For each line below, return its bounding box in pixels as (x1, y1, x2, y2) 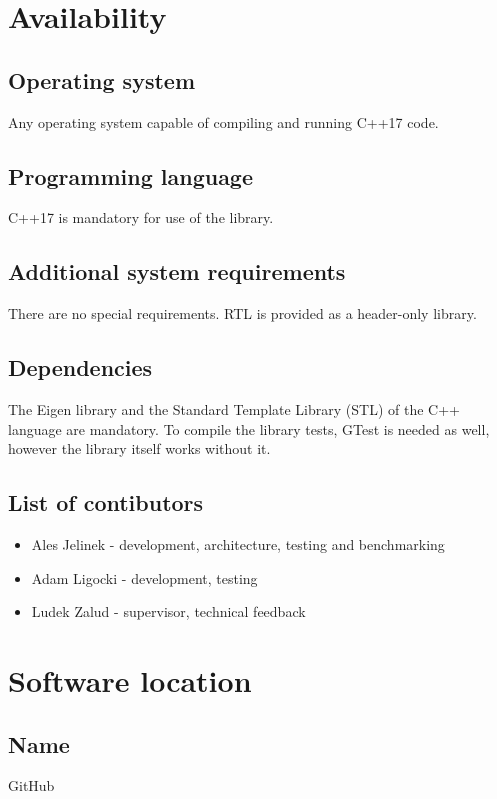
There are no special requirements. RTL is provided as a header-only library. (8, 303, 477, 324)
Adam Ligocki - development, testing (31, 567, 258, 588)
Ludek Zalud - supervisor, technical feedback (31, 601, 306, 622)
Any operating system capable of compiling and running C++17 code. (8, 111, 439, 132)
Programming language (8, 160, 254, 191)
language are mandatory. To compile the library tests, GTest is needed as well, (8, 418, 490, 439)
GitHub (8, 775, 55, 796)
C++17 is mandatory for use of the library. (8, 207, 274, 228)
